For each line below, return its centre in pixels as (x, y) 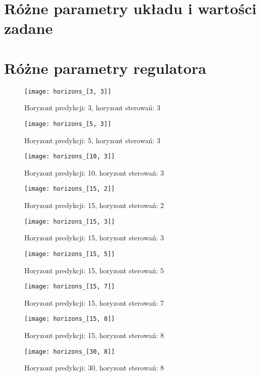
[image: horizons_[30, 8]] (70, 351)
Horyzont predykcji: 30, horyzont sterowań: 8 (94, 368)
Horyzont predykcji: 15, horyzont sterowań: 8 (94, 335)
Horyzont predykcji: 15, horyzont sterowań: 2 (94, 205)
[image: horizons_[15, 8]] (70, 319)
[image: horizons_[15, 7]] (70, 287)
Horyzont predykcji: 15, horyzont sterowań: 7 (94, 302)
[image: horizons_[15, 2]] (70, 189)
